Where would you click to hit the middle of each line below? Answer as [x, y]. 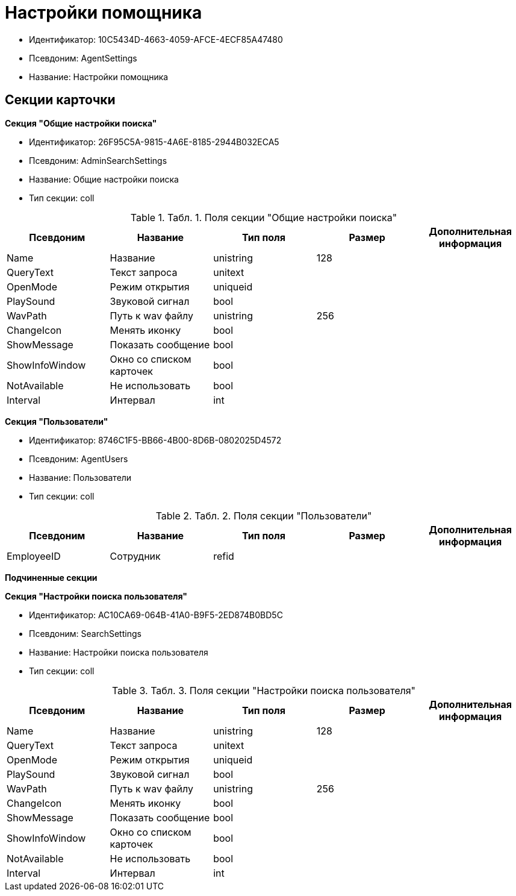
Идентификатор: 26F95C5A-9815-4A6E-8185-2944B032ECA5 [154, 142]
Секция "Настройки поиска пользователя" [96, 596]
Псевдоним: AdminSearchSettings [98, 160]
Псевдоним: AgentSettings [83, 58]
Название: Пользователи [80, 477]
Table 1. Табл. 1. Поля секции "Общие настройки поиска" [264, 217]
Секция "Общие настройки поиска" [81, 123]
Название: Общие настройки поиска [104, 179]
